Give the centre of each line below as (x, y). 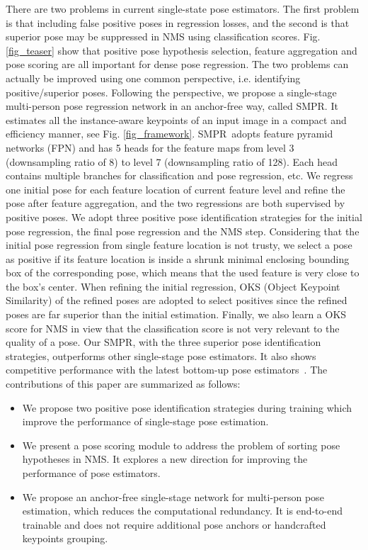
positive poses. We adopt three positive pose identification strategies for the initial (184, 217)
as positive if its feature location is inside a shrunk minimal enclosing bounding (178, 258)
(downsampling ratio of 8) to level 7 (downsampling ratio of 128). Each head (172, 161)
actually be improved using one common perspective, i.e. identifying (153, 78)
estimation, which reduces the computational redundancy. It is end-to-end (183, 511)
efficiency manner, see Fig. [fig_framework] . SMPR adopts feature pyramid (169, 134)
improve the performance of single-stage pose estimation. (145, 421)
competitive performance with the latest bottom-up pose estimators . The (167, 370)
